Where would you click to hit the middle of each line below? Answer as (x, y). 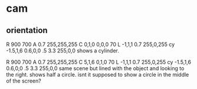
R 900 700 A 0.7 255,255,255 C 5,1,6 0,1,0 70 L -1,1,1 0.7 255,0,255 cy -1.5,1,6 (99, 62)
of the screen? (24, 81)
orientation (27, 30)
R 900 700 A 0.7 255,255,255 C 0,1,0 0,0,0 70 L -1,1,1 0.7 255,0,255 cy (91, 44)
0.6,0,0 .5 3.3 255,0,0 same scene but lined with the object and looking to (95, 68)
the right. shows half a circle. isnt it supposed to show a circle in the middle (98, 75)
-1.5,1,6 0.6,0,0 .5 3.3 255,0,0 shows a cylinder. (63, 51)
